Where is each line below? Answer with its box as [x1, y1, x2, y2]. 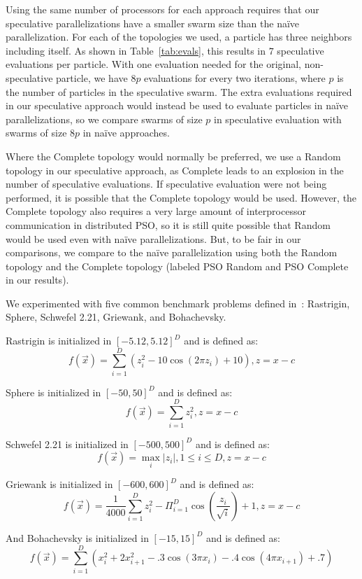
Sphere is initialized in [6, 384, 101, 399]
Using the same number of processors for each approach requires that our [6, 2, 319, 16]
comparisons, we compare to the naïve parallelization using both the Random [6, 245, 338, 260]
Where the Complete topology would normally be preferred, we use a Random [6, 148, 341, 163]
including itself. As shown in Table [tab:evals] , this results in [6, 43, 266, 57]
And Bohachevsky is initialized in [6, 530, 149, 545]
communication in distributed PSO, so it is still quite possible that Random [6, 217, 331, 232]
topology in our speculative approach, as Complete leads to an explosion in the [6, 162, 344, 177]
